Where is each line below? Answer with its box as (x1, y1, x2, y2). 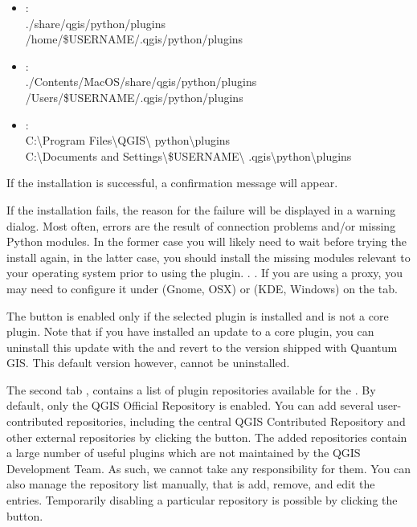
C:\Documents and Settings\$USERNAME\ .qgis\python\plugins (25, 147, 352, 164)
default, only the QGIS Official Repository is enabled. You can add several (6, 397, 374, 414)
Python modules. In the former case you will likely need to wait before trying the (6, 233, 407, 250)
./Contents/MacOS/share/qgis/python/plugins (25, 73, 257, 90)
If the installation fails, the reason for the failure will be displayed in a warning (6, 201, 396, 218)
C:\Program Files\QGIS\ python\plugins (25, 132, 231, 149)
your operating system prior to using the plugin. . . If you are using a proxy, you (6, 264, 403, 281)
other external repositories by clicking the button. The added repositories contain (6, 428, 407, 445)
